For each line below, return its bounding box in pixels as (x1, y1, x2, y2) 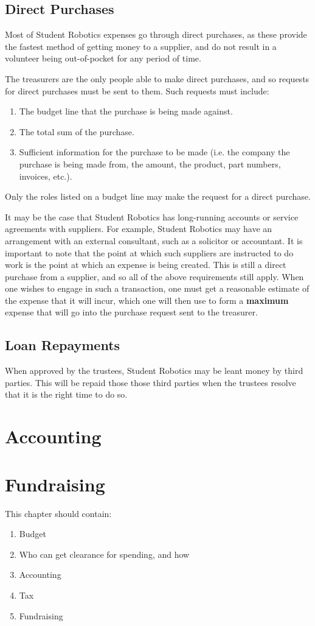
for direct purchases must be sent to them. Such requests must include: (5, 84, 269, 97)
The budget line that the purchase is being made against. (19, 105, 233, 118)
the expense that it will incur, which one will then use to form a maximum (5, 294, 289, 306)
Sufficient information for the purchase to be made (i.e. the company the (19, 146, 290, 158)
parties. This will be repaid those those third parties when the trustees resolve (5, 376, 296, 389)
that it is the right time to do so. (5, 388, 128, 401)
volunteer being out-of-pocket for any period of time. (5, 52, 201, 65)
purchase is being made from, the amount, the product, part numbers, (19, 157, 281, 170)
